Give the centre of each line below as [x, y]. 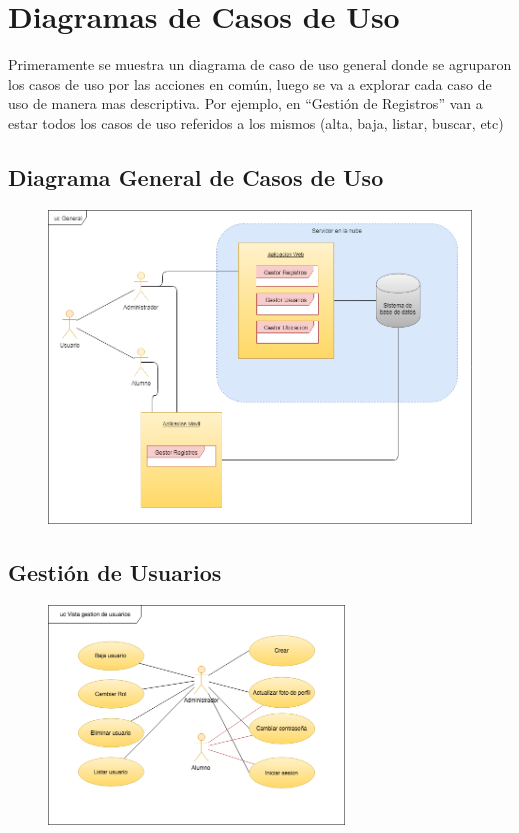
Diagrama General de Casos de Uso [196, 176]
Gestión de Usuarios [115, 572]
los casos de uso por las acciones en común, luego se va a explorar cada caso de [250, 83]
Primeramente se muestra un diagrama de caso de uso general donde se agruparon [260, 64]
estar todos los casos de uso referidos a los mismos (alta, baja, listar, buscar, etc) [256, 122]
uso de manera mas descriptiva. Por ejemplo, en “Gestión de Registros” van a [245, 103]
